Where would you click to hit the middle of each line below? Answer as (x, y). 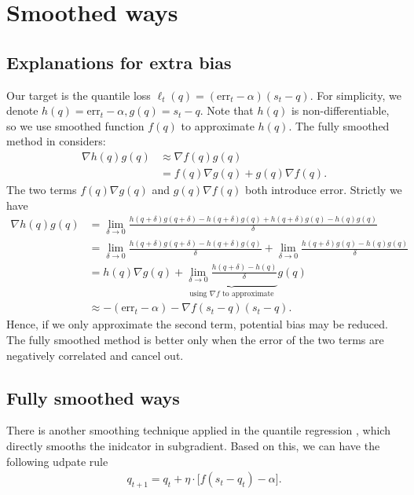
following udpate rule (57, 461)
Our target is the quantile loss (79, 95)
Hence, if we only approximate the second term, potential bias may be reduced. (197, 324)
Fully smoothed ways (93, 397)
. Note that (227, 110)
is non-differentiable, (340, 110)
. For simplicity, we (355, 95)
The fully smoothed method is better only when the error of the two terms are (195, 339)
